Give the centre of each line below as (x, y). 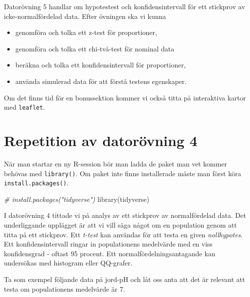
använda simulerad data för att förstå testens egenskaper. (101, 81)
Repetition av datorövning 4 (101, 140)
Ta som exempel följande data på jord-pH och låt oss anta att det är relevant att (125, 279)
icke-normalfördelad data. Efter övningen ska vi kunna (85, 16)
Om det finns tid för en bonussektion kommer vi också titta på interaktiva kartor (125, 97)
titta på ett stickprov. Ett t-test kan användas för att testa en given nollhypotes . (123, 234)
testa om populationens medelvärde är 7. (65, 289)
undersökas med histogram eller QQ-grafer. (68, 263)
